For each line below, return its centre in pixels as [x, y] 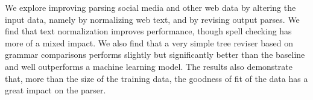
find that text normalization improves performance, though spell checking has [148, 31]
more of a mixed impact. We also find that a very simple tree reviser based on [149, 42]
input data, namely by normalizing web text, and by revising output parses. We [152, 19]
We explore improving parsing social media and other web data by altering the [150, 7]
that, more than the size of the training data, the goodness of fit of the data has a [156, 78]
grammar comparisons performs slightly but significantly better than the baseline [155, 55]
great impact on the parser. [55, 90]
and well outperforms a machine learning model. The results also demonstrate [149, 66]
